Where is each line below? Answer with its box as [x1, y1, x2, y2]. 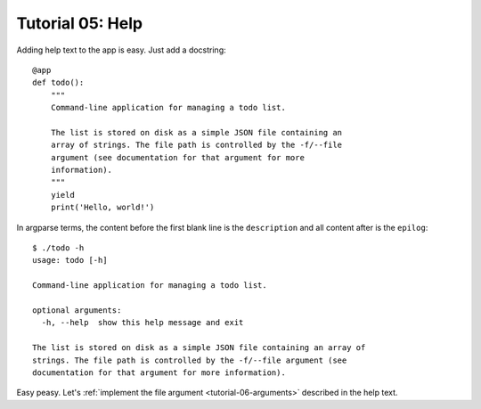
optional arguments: [32, 305, 122, 315]
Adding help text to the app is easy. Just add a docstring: [16, 45, 226, 55]
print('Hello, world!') [50, 202, 155, 213]
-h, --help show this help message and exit [41, 317, 244, 328]
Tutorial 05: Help [16, 13, 143, 33]
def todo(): [32, 78, 85, 88]
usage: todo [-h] [32, 255, 108, 266]
